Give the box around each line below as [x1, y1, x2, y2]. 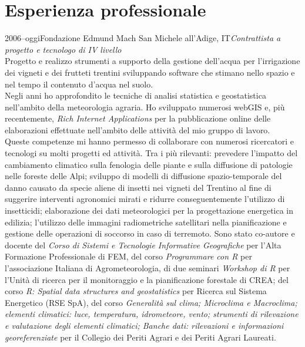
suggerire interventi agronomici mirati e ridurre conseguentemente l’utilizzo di [5, 193, 285, 205]
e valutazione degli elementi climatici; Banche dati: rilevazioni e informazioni [5, 319, 284, 331]
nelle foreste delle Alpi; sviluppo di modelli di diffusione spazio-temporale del [5, 170, 282, 182]
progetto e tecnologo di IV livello [5, 43, 122, 55]
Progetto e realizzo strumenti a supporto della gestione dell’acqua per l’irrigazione [5, 55, 300, 67]
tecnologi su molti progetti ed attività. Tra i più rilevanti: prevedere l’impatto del [5, 147, 298, 159]
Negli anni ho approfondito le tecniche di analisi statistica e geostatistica [5, 89, 266, 102]
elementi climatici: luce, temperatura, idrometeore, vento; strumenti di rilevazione [5, 308, 299, 320]
